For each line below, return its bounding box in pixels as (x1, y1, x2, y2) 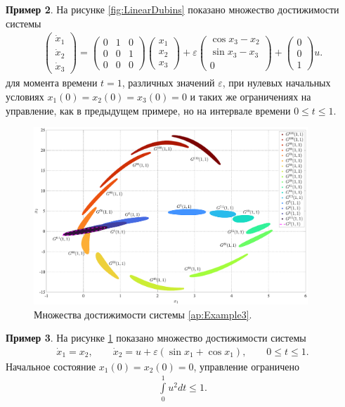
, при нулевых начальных (222, 75, 331, 90)
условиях (6, 89, 44, 103)
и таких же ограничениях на (190, 89, 311, 103)
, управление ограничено (193, 358, 299, 373)
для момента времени (6, 75, 98, 90)
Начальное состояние (6, 358, 96, 373)
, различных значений (122, 75, 215, 90)
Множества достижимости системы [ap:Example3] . (34, 306, 252, 321)
